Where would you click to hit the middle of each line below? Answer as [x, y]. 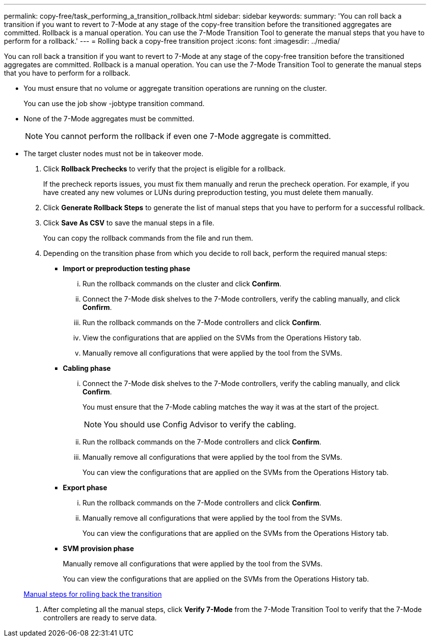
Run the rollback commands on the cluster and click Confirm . [182, 284]
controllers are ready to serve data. [100, 618]
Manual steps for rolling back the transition [93, 594]
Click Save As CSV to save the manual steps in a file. [129, 223]
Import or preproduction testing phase [127, 268]
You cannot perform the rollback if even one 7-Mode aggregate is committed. [188, 136]
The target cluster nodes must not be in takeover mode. [114, 153]
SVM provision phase [98, 548]
